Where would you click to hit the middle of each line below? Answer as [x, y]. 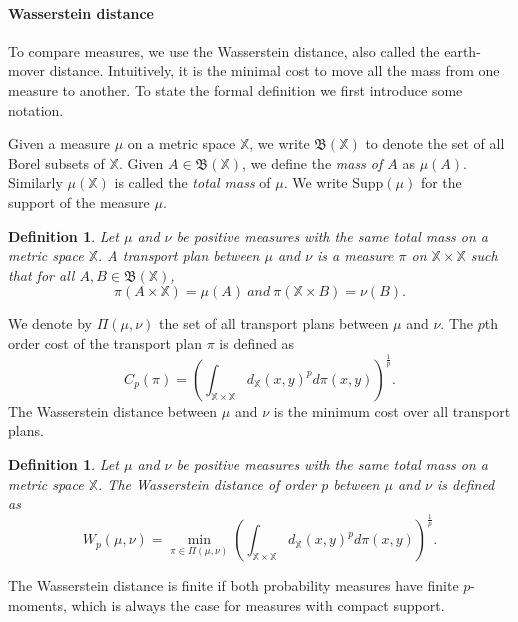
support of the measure [79, 201]
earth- [462, 50]
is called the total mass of [192, 182]
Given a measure [59, 143]
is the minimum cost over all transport [392, 410]
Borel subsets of [56, 162]
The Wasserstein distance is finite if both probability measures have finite [233, 585]
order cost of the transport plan [105, 342]
